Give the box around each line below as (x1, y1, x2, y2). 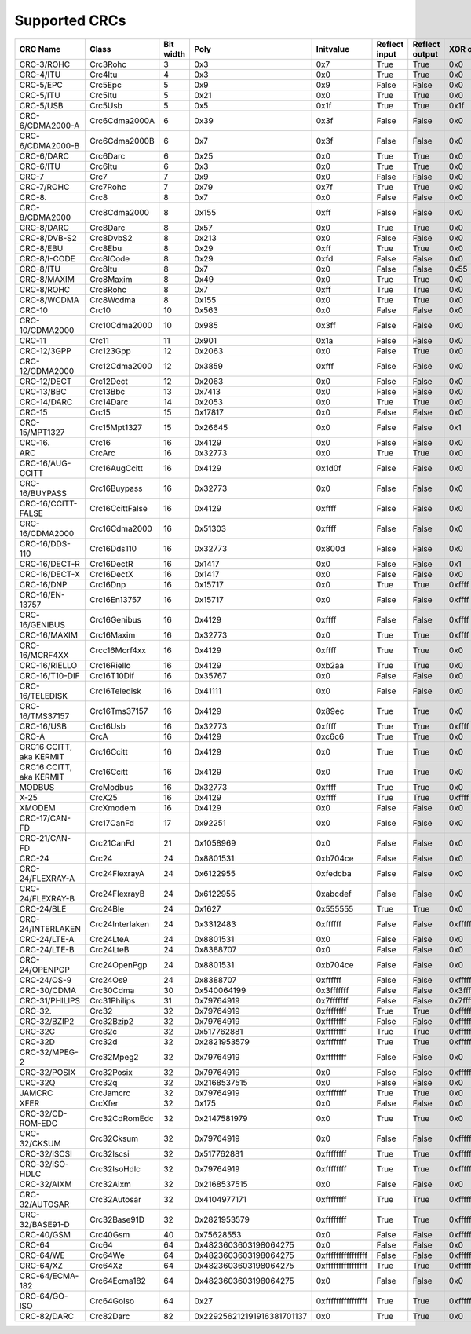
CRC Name (19, 43, 61, 54)
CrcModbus (89, 781, 133, 792)
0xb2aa (316, 660, 345, 671)
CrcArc (89, 448, 115, 459)
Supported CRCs (14, 12, 126, 29)
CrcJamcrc (89, 1087, 131, 1098)
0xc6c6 (316, 731, 345, 742)
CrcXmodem (89, 802, 137, 813)
